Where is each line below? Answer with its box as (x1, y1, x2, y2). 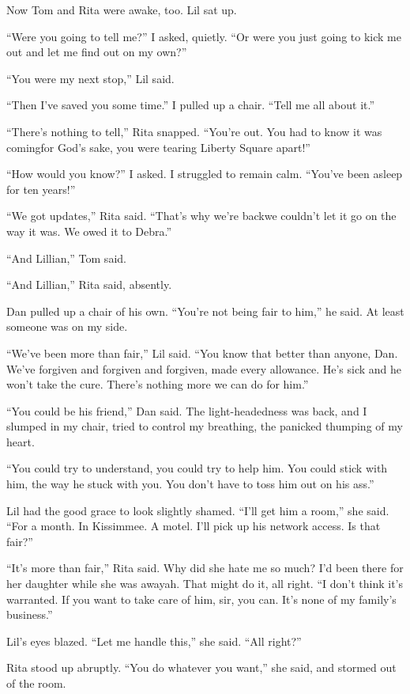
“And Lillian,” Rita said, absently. (6, 276, 172, 293)
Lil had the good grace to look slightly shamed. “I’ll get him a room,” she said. (6, 502, 389, 518)
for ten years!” (6, 180, 76, 197)
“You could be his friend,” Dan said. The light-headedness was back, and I (6, 402, 367, 419)
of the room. (6, 675, 66, 691)
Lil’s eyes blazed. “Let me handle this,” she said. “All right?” (6, 632, 302, 649)
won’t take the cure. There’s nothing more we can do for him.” (6, 376, 309, 393)
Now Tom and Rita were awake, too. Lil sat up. (6, 2, 237, 17)
